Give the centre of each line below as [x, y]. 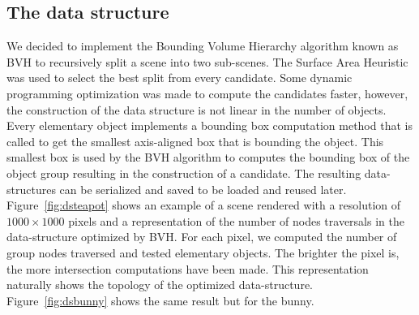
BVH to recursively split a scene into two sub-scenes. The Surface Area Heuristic [207, 61]
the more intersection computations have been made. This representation [188, 268]
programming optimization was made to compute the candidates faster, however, [207, 93]
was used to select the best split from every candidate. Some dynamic [180, 78]
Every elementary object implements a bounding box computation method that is [209, 125]
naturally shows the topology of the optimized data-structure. [160, 285]
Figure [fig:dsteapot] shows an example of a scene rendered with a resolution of [204, 205]
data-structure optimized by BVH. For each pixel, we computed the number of [202, 237]
